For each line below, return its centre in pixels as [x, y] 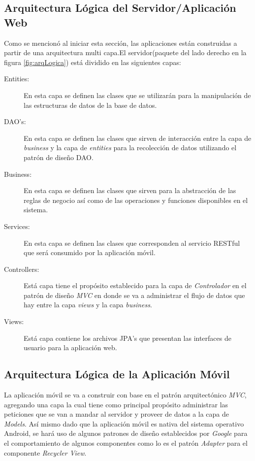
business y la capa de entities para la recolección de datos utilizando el [130, 148]
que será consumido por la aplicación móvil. [90, 252]
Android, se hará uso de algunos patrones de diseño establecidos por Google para [126, 433]
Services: [17, 226]
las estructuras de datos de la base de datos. [90, 105]
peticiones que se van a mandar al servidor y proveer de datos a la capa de [117, 414]
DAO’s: [15, 121]
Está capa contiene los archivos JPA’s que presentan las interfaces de [127, 338]
